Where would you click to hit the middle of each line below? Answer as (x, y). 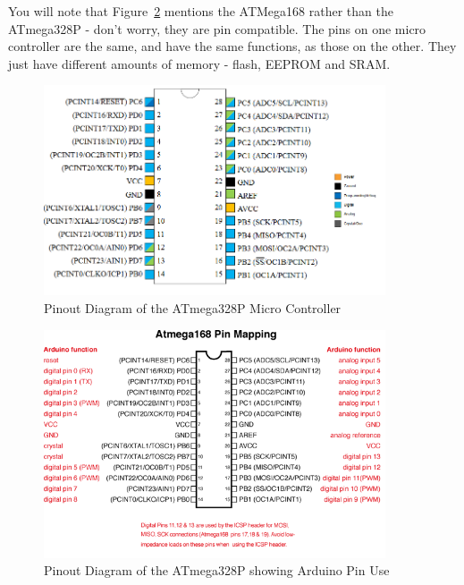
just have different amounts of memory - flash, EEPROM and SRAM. (199, 63)
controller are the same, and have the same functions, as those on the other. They (232, 46)
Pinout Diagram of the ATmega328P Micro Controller (193, 307)
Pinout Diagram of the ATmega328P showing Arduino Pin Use (217, 570)
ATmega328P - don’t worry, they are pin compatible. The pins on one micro (217, 28)
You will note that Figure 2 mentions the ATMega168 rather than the (201, 11)
